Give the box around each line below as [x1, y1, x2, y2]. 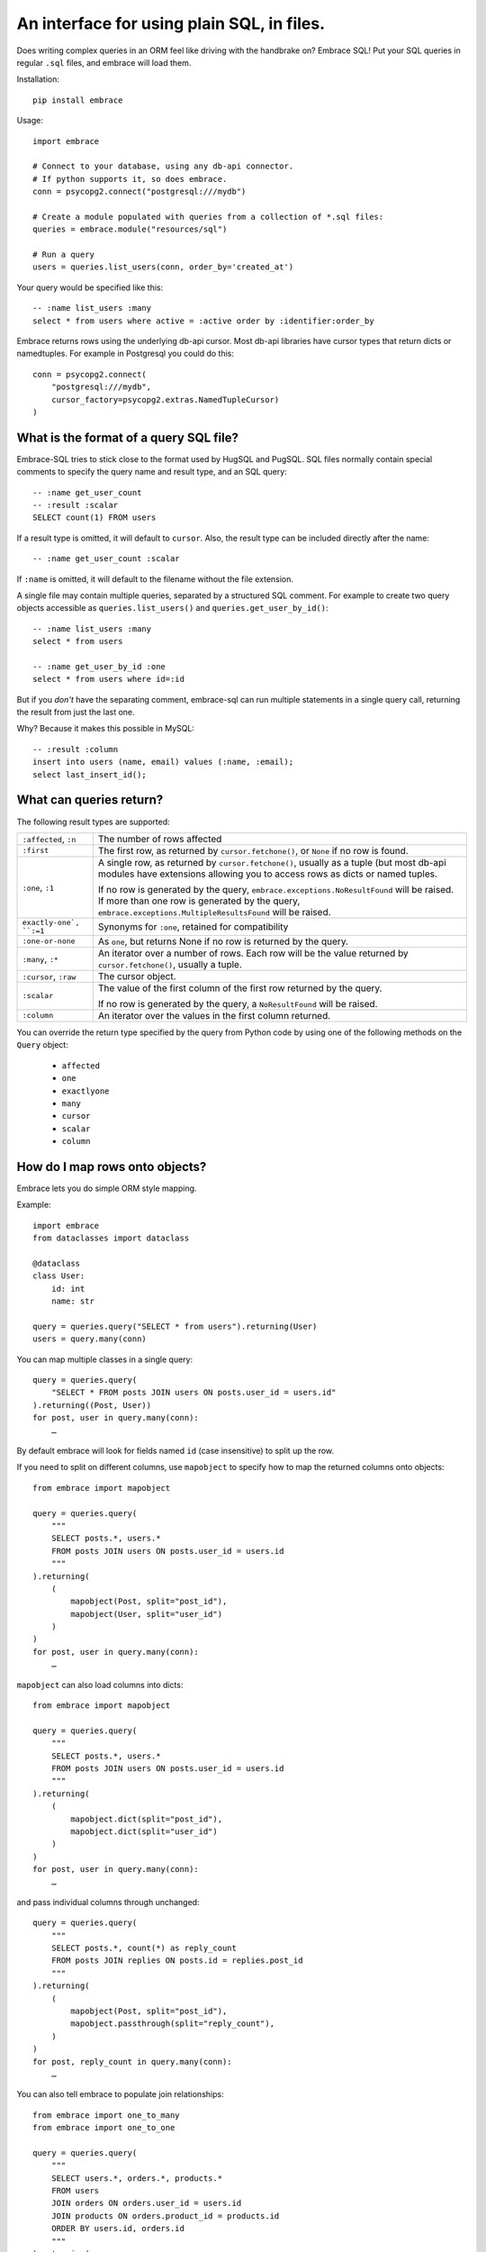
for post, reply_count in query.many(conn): [32, 2057, 233, 2066]
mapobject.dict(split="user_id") [70, 1826, 218, 1837]
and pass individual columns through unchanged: [16, 1896, 200, 1907]
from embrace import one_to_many [32, 2110, 180, 2120]
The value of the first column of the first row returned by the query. [97, 982, 382, 994]
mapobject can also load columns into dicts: [16, 1679, 184, 1690]
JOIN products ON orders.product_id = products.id [50, 2211, 280, 2220]
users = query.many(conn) [32, 1334, 148, 1344]
